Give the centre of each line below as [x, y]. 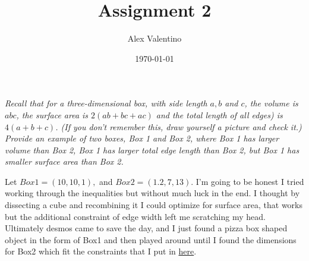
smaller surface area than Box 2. [64, 161]
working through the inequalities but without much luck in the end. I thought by [152, 193]
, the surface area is [52, 114]
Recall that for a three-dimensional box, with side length [106, 103]
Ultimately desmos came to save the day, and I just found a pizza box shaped [146, 228]
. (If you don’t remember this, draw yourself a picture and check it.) [179, 126]
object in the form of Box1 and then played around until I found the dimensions [151, 239]
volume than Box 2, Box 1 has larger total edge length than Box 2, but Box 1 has [152, 150]
